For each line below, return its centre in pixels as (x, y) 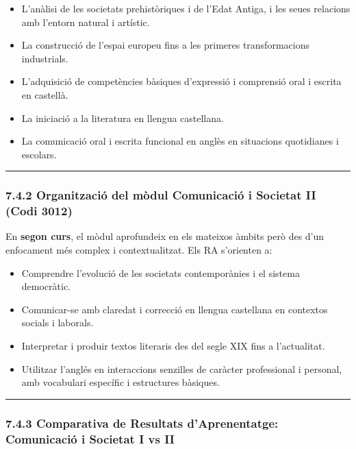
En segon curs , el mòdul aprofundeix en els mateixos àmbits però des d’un (165, 236)
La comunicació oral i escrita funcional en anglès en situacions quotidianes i (180, 141)
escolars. (39, 154)
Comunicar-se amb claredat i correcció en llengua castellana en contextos (175, 309)
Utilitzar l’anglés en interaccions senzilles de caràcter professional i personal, (182, 368)
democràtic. (46, 286)
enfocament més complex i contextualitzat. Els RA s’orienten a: (139, 250)
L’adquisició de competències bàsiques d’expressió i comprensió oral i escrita (181, 81)
